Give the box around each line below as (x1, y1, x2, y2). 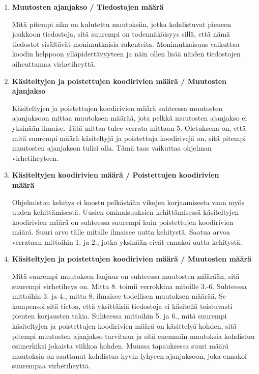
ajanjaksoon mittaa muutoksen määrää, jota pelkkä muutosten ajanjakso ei (12, 112, 247, 123)
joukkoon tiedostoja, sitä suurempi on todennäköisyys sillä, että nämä (12, 28, 231, 39)
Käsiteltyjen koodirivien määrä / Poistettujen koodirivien (12, 169, 219, 180)
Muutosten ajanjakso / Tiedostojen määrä (12, 2, 164, 12)
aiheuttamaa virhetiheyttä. (12, 58, 96, 69)
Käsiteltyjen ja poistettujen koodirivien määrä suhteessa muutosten (12, 102, 222, 113)
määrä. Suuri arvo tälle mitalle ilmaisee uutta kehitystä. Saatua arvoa (12, 226, 230, 237)
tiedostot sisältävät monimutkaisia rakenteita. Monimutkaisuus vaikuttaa (12, 38, 240, 49)
